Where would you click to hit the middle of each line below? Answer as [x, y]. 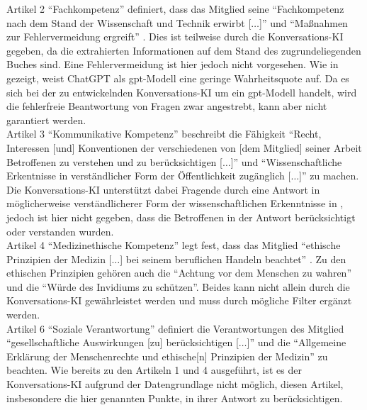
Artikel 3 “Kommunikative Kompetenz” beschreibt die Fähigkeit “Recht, [164, 134]
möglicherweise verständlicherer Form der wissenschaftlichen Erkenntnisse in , [175, 203]
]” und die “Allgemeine [297, 342]
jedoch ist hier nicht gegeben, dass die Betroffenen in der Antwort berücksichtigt [181, 217]
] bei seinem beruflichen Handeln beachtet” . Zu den [233, 259]
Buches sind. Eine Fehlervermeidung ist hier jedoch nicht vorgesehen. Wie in [173, 64]
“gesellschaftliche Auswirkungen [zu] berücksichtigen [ [123, 342]
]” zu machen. [329, 176]
